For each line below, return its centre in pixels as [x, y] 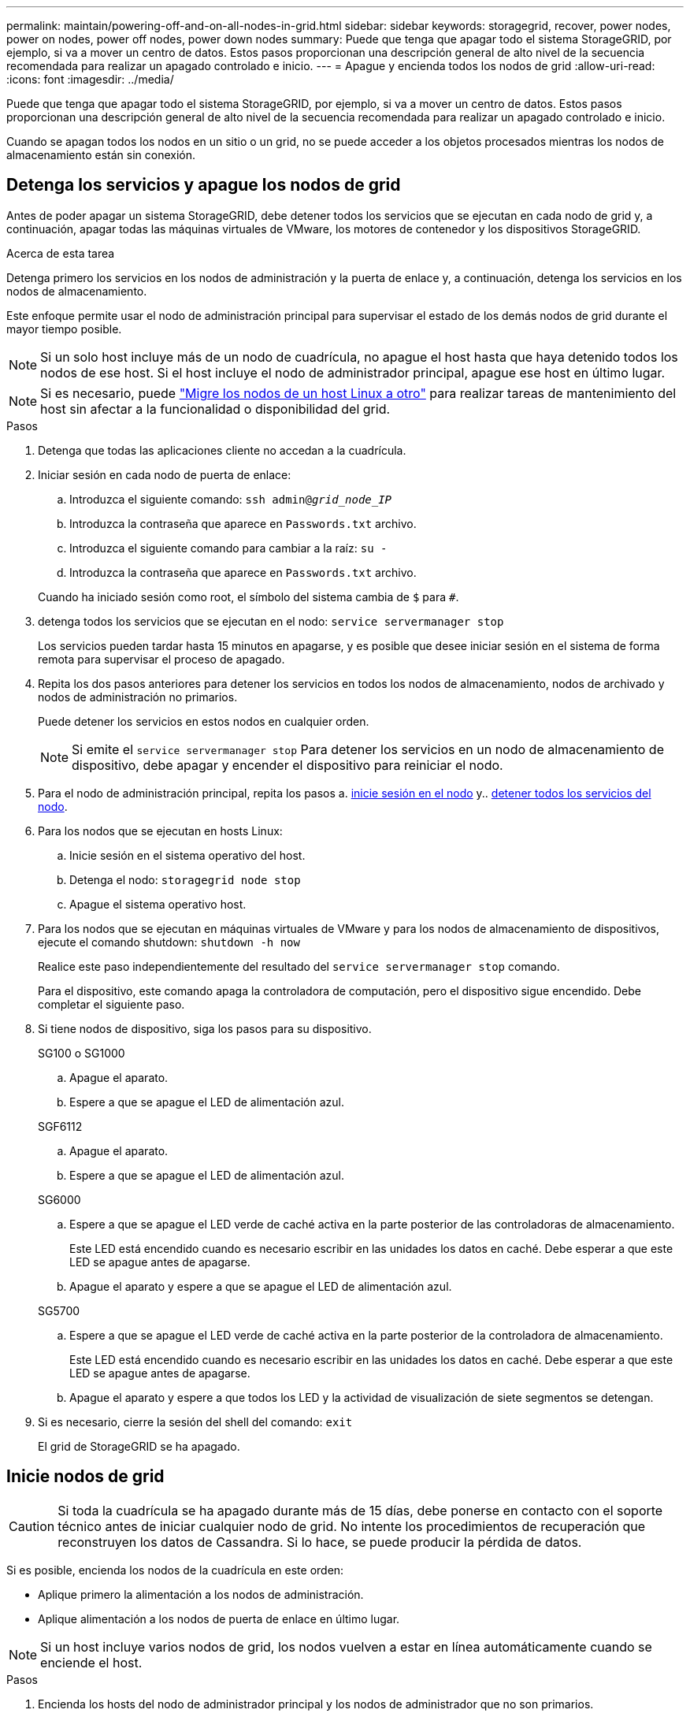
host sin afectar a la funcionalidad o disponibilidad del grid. [215, 409]
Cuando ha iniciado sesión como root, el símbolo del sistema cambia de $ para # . [249, 596]
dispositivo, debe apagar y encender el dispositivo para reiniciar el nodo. [287, 765]
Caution [32, 1526]
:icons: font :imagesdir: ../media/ [90, 79]
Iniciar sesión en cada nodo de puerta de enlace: [165, 474]
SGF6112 [60, 1126]
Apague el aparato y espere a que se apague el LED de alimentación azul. [261, 1286]
